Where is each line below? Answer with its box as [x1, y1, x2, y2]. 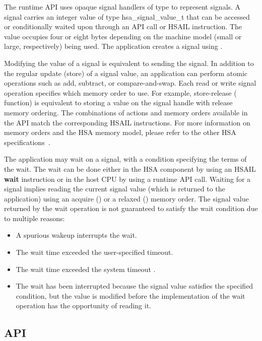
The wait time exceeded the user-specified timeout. [16, 247, 173, 257]
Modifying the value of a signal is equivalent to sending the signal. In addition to [4, 57, 254, 68]
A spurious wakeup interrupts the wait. [16, 230, 137, 240]
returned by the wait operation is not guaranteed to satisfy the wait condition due [4, 203, 258, 214]
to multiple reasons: [4, 213, 65, 223]
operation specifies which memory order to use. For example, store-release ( [4, 87, 237, 98]
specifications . [4, 137, 50, 147]
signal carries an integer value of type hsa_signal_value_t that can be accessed [4, 11, 250, 22]
